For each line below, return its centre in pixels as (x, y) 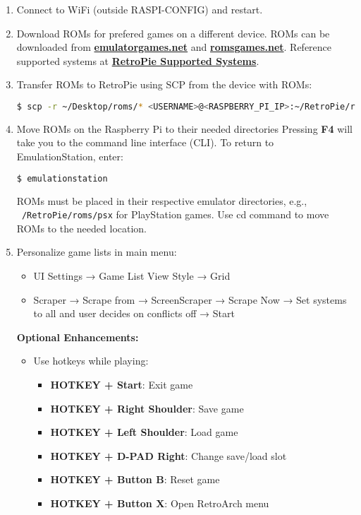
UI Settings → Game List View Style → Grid (132, 275)
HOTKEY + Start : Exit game (122, 384)
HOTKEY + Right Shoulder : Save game (147, 408)
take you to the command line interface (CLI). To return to (145, 142)
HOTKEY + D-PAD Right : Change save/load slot (169, 455)
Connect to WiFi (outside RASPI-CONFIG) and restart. (140, 9)
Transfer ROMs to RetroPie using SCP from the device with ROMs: (164, 84)
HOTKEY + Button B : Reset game (135, 479)
